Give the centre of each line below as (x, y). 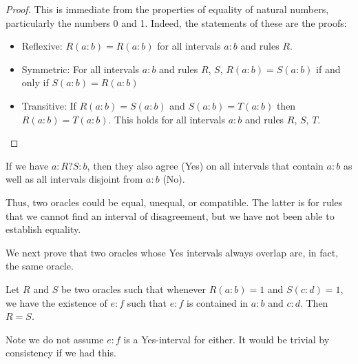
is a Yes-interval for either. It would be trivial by (227, 339)
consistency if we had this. (61, 353)
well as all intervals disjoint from (74, 179)
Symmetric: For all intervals (81, 69)
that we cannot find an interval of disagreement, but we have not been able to (170, 215)
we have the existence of (56, 302)
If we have (27, 165)
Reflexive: (42, 46)
